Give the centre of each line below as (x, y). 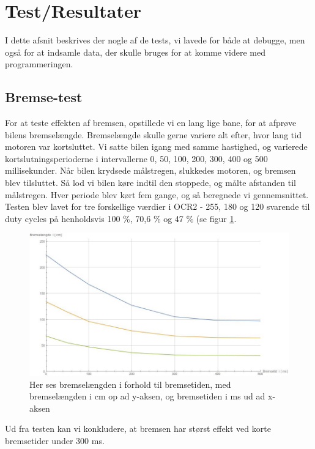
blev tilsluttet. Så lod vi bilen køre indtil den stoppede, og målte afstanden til (150, 183)
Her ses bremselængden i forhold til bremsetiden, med (130, 384)
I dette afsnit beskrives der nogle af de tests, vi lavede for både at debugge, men (155, 40)
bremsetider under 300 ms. (55, 441)
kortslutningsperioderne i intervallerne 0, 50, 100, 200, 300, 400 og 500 (136, 158)
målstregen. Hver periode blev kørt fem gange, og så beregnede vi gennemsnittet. (157, 194)
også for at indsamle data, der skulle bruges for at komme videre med (135, 52)
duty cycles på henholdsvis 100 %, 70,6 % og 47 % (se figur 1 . (121, 218)
